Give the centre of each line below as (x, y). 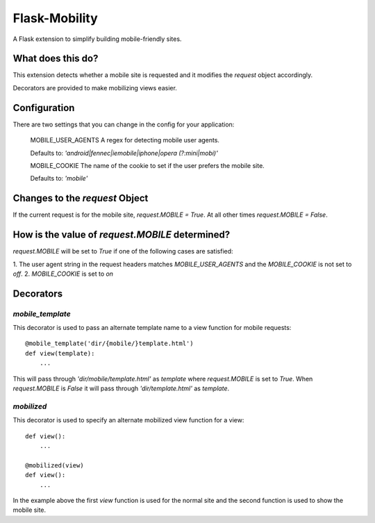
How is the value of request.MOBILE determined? (122, 235)
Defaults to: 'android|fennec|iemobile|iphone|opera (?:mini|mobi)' (124, 153)
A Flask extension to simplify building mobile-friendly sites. (97, 39)
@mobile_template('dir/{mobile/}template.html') (109, 343)
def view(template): (60, 353)
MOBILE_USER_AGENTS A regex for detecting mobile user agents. (125, 140)
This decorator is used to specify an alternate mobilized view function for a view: (128, 420)
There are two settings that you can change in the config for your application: (124, 124)
